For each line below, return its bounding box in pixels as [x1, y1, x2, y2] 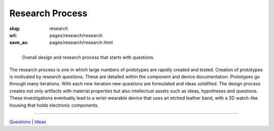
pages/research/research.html [49, 40, 113, 46]
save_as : [9, 40, 29, 46]
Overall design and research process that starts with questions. [22, 54, 155, 60]
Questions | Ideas [9, 119, 46, 125]
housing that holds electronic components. [9, 102, 99, 108]
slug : [9, 25, 20, 31]
